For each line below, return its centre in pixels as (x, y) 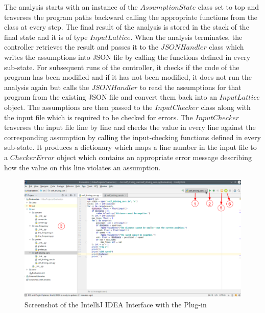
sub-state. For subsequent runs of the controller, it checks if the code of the (122, 67)
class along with (226, 107)
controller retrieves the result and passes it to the (81, 47)
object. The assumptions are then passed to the (78, 107)
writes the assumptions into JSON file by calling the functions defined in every (127, 57)
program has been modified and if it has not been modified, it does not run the (128, 77)
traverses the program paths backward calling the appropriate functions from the (131, 17)
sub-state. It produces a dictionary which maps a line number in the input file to (130, 147)
